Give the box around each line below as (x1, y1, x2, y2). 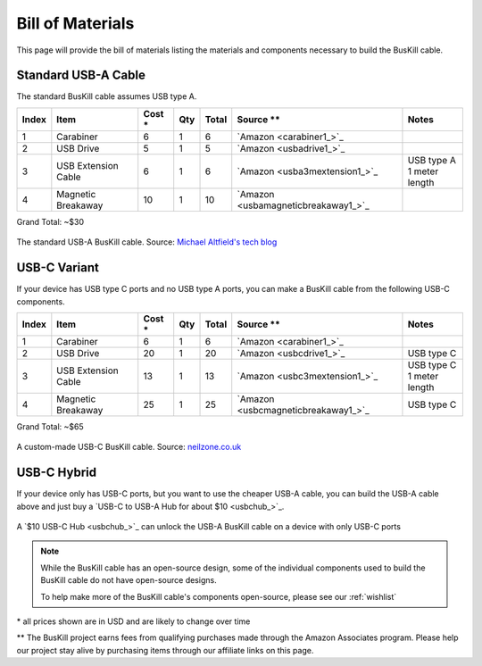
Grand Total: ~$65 (16, 420, 84, 432)
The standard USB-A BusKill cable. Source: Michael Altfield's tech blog (16, 237, 278, 247)
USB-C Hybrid (16, 465, 97, 480)
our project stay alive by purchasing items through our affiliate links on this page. (16, 645, 314, 655)
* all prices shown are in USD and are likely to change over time (16, 616, 251, 627)
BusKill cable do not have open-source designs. (40, 575, 218, 586)
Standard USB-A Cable (16, 68, 146, 83)
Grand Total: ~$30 (16, 216, 85, 227)
